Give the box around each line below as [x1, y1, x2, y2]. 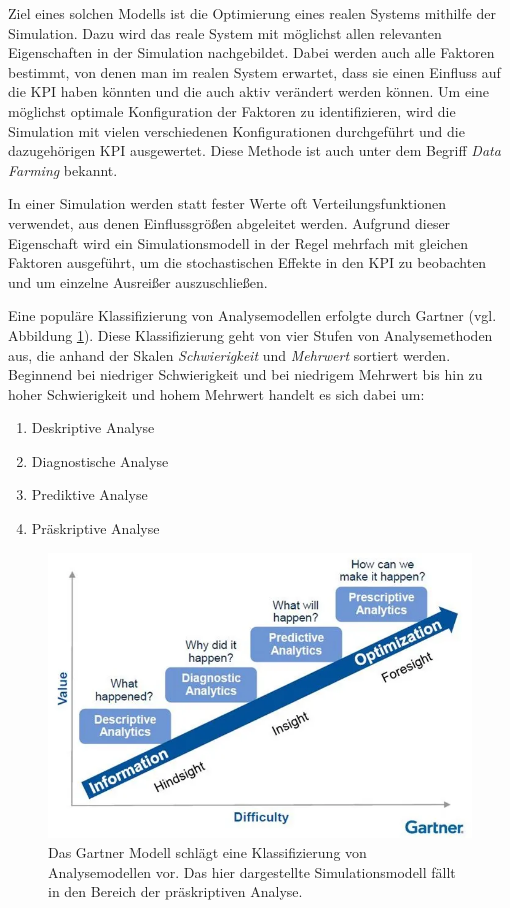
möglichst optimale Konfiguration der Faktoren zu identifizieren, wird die [8, 100, 456, 121]
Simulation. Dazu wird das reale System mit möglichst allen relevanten [8, 22, 442, 43]
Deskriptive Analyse [31, 417, 155, 438]
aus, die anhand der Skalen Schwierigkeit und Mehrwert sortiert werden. [8, 344, 451, 365]
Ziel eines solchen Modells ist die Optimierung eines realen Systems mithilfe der [8, 3, 496, 23]
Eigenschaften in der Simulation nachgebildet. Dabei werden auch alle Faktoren [8, 42, 495, 63]
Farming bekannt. [8, 159, 118, 180]
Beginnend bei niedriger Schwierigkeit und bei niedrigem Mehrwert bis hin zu [8, 364, 483, 385]
